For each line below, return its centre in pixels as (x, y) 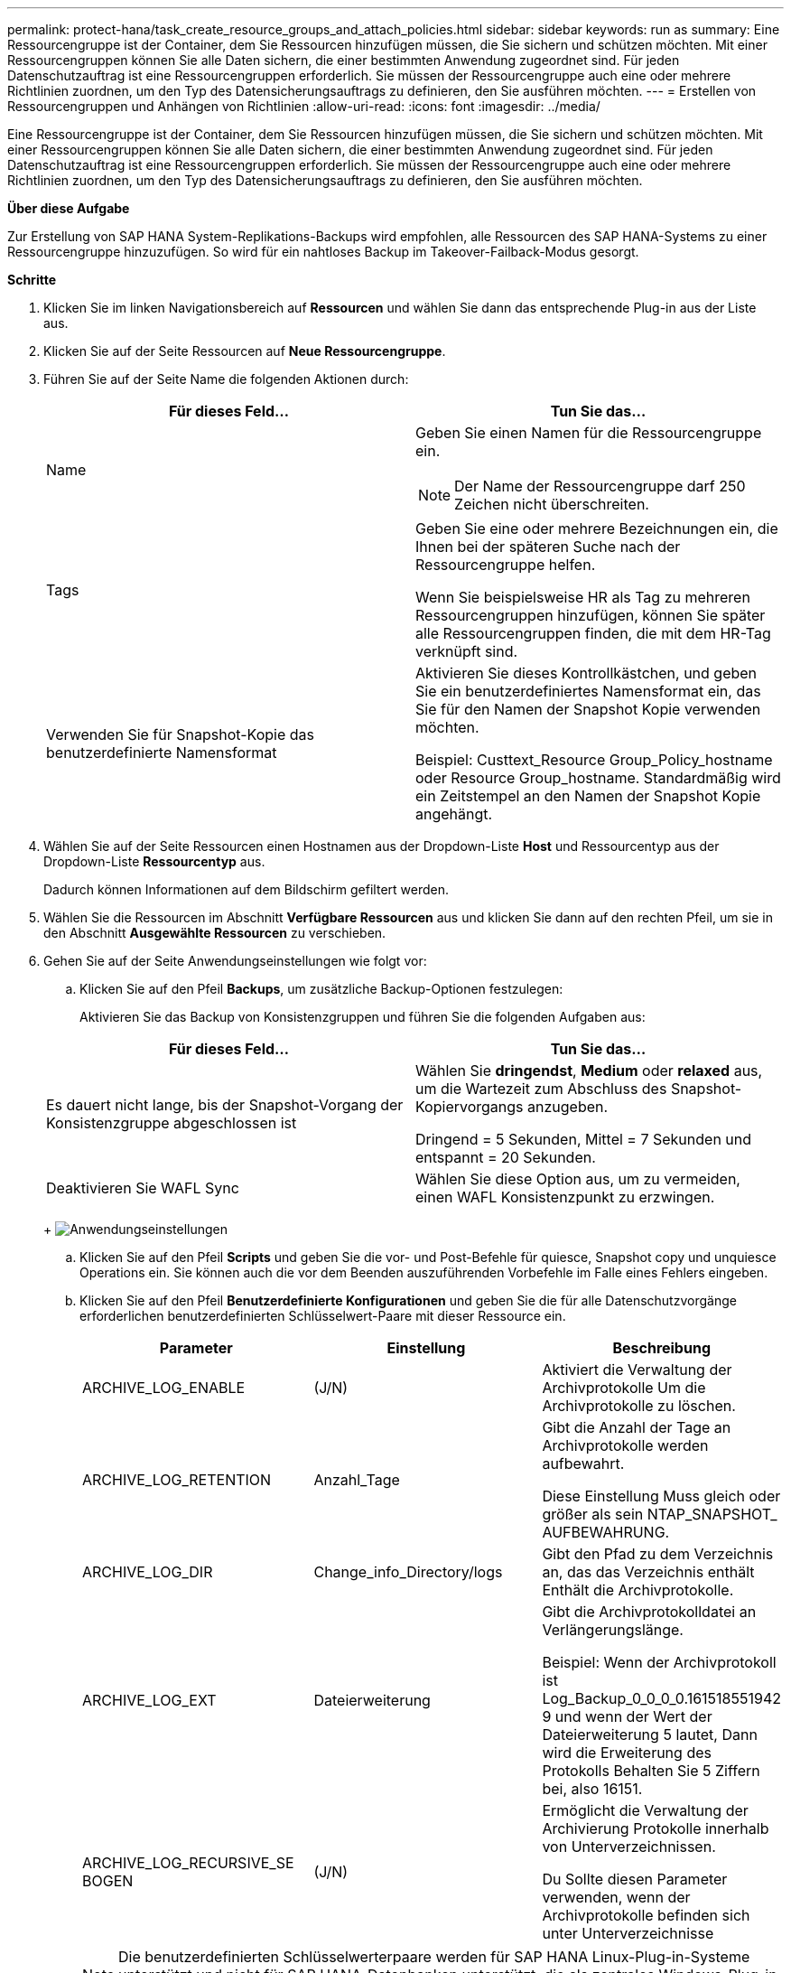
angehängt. (454, 814)
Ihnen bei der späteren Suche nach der (548, 547)
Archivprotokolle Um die (624, 1388)
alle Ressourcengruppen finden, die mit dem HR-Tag (593, 633)
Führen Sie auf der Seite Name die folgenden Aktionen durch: (226, 379)
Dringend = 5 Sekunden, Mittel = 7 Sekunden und (584, 1139)
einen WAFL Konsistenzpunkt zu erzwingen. (565, 1197)
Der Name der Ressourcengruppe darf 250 (600, 486)
